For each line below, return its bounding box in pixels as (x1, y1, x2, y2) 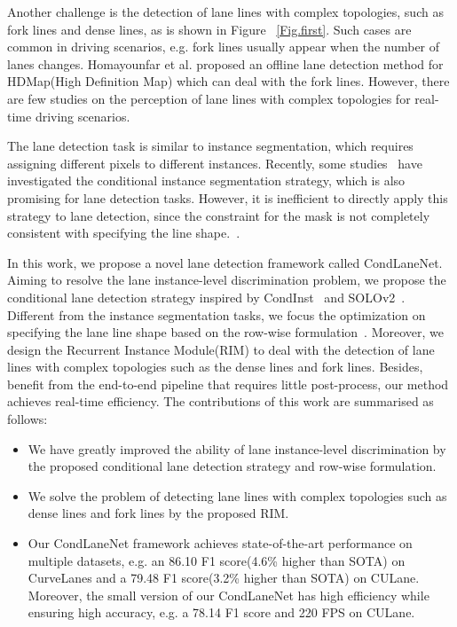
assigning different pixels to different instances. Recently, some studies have (7, 153, 422, 172)
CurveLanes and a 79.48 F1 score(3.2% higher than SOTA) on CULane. (28, 568, 420, 587)
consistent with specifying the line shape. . (7, 223, 240, 242)
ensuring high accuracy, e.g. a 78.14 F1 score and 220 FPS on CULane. (28, 603, 415, 622)
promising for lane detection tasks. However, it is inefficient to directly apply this (7, 188, 448, 207)
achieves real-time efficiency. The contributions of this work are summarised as (7, 392, 434, 411)
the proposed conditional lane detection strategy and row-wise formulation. (28, 457, 437, 475)
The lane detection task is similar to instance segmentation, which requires (7, 137, 414, 155)
